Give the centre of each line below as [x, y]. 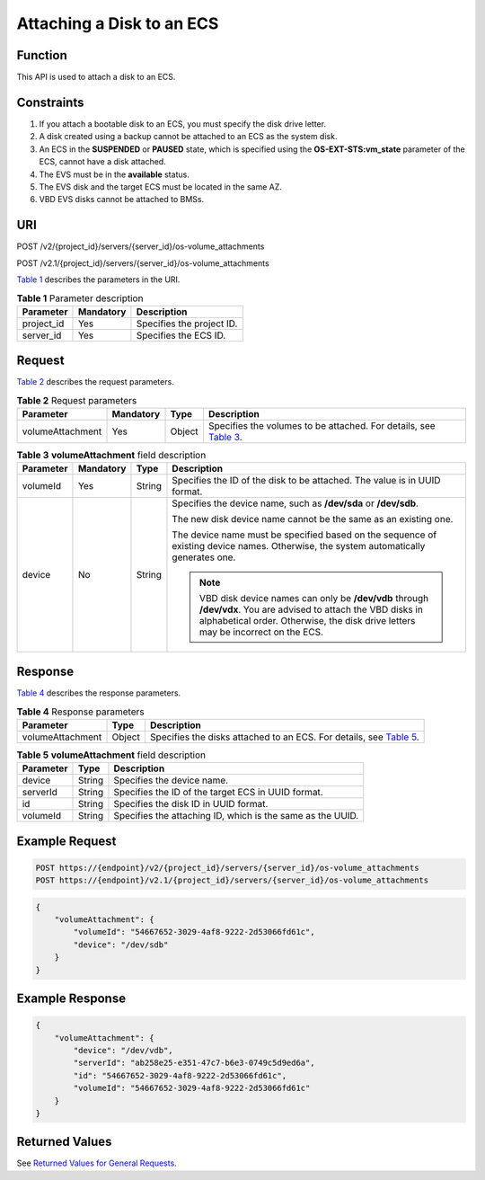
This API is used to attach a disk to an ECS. [96, 77]
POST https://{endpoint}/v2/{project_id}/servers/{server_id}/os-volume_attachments [227, 868]
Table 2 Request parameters [77, 400]
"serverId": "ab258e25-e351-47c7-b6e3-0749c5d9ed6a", [194, 1063]
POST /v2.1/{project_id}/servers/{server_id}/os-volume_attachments [143, 263]
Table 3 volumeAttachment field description [111, 456]
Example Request [66, 841]
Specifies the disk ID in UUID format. [191, 804]
